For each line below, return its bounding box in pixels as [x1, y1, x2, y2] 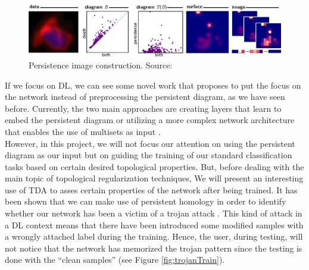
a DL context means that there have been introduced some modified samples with [5, 218, 304, 231]
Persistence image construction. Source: [29, 58, 173, 71]
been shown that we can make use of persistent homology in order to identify [5, 195, 286, 208]
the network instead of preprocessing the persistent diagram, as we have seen [5, 90, 285, 103]
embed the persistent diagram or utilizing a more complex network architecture [5, 114, 295, 126]
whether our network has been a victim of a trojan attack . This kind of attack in [5, 207, 302, 219]
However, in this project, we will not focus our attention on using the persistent [5, 137, 295, 149]
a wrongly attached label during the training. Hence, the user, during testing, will [5, 230, 303, 243]
